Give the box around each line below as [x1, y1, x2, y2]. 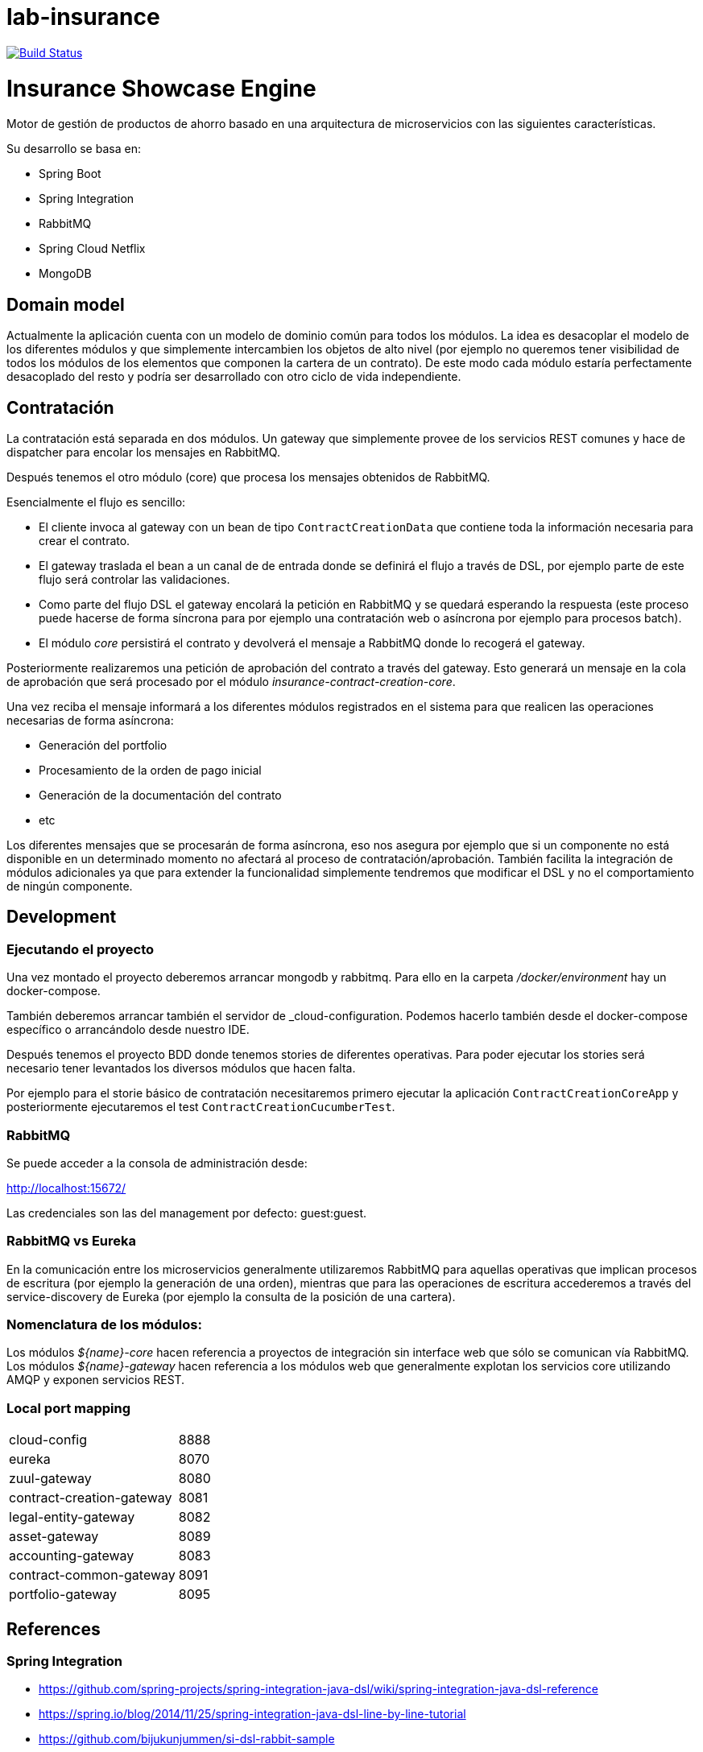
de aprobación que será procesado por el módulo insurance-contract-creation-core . [6, 674, 456, 688]
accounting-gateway [9, 1547, 134, 1564]
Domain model [6, 294, 125, 315]
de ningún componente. [6, 878, 133, 893]
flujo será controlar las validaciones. [39, 572, 230, 586]
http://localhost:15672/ [6, 1180, 126, 1195]
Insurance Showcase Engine [6, 74, 316, 102]
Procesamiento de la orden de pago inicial [39, 762, 262, 777]
